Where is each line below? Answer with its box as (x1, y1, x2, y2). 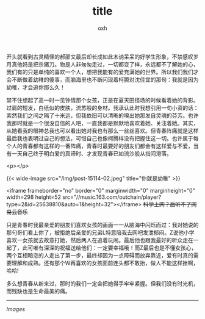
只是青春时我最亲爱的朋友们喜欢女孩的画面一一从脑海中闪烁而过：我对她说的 (6, 221, 199, 228)
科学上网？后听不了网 (143, 200, 197, 208)
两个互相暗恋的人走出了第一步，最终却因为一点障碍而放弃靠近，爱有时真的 (6, 251, 193, 259)
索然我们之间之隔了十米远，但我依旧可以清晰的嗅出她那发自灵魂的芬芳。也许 (6, 112, 199, 119)
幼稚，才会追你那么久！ (6, 84, 65, 91)
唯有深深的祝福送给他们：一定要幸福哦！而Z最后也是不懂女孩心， (32, 244, 197, 251)
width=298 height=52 (6, 193, 61, 201)
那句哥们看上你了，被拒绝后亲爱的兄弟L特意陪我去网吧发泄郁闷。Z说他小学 (6, 229, 195, 236)
